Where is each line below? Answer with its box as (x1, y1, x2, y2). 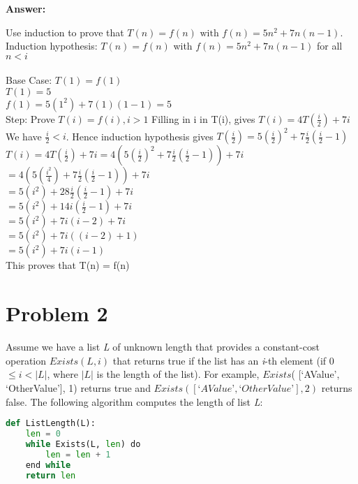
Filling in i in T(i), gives (151, 111, 255, 126)
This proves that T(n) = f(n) (6, 258, 130, 272)
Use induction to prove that (6, 24, 124, 39)
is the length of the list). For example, (96, 367, 260, 381)
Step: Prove (6, 111, 55, 126)
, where (47, 367, 78, 381)
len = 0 (25, 429, 61, 439)
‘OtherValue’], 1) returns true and (6, 380, 151, 395)
